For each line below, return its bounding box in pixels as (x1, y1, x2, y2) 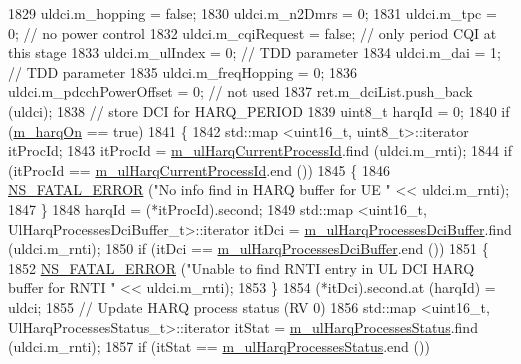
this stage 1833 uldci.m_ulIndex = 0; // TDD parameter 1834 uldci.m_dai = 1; (8, 42, 501, 63)
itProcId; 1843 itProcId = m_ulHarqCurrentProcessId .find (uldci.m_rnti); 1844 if (8, 140, 512, 161)
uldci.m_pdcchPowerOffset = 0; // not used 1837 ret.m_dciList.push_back (8, 81, 473, 102)
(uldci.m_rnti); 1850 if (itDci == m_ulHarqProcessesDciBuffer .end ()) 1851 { (8, 238, 489, 259)
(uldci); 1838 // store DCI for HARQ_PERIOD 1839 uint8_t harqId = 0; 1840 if (8, 100, 510, 121)
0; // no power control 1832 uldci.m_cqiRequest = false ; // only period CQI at (8, 22, 497, 43)
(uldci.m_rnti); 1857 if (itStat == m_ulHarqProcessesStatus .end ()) (8, 336, 430, 357)
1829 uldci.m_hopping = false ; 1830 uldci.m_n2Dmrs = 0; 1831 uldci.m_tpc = (8, 3, 497, 23)
